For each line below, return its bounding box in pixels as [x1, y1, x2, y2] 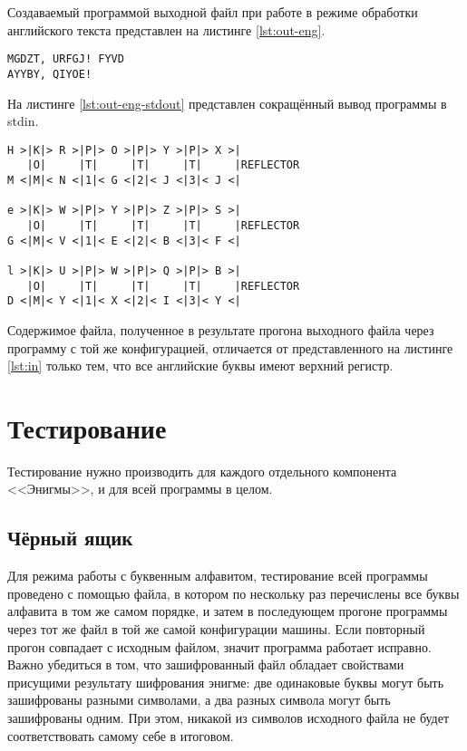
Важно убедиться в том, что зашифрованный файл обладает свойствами [7, 655, 404, 674]
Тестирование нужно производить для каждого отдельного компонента [7, 461, 397, 480]
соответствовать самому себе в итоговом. [7, 726, 234, 745]
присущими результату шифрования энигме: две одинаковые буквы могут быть [7, 672, 444, 691]
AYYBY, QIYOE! [7, 67, 92, 81]
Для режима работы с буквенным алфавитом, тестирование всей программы [7, 566, 428, 585]
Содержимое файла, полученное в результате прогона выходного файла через [7, 320, 434, 339]
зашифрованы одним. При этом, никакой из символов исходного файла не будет [7, 708, 450, 727]
